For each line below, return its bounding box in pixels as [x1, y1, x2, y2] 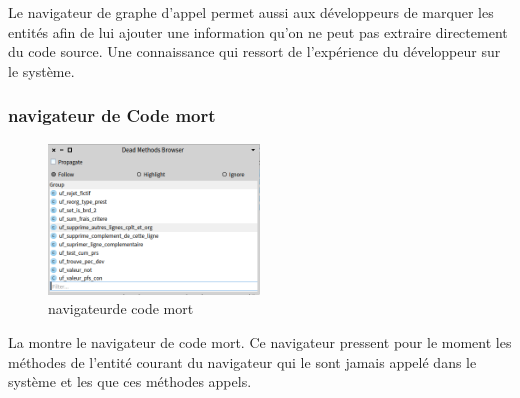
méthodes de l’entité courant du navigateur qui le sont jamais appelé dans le [8, 351, 477, 372]
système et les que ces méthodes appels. [8, 371, 252, 392]
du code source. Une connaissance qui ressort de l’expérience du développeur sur [8, 41, 501, 62]
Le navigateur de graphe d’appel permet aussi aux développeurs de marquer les [8, 2, 494, 22]
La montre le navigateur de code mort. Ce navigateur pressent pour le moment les [8, 332, 512, 353]
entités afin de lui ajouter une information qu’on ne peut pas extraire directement [8, 21, 508, 42]
